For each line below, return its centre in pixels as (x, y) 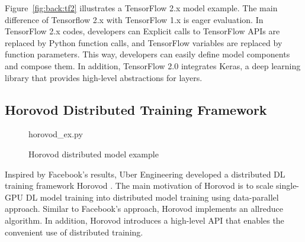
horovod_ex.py (56, 134)
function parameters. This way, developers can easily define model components (147, 54)
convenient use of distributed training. (74, 232)
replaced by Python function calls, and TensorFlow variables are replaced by (144, 42)
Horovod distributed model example (94, 154)
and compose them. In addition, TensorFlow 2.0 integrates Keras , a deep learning (153, 65)
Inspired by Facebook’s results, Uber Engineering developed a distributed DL (145, 174)
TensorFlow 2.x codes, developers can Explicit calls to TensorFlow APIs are (142, 31)
